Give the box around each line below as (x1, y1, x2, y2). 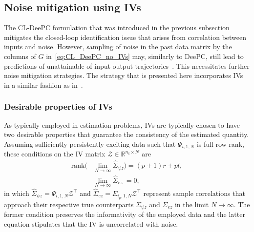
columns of (4, 51, 36, 61)
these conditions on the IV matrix (4, 149, 106, 159)
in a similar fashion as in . (4, 79, 83, 90)
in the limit (174, 199, 209, 209)
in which (4, 188, 29, 198)
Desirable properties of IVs (4, 100, 112, 113)
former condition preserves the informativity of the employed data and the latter (4, 209, 245, 219)
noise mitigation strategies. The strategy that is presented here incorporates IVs (4, 70, 243, 80)
